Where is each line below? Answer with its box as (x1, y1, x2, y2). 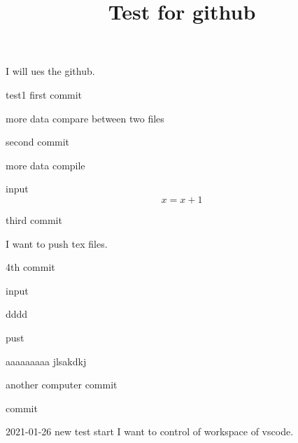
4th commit (6, 260, 55, 274)
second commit (6, 134, 70, 149)
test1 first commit (6, 87, 83, 101)
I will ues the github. (6, 64, 95, 78)
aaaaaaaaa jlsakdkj (6, 353, 87, 368)
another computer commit (6, 377, 118, 392)
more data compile (6, 157, 85, 172)
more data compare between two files (6, 111, 164, 125)
